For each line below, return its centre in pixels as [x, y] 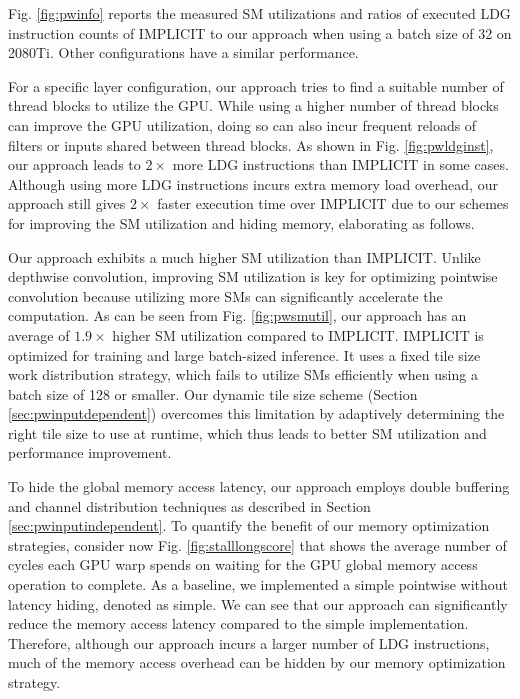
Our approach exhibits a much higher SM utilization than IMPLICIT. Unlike [244, 256]
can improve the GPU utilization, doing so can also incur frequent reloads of [242, 124]
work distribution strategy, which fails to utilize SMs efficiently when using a [243, 374]
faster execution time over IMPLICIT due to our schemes [333, 203]
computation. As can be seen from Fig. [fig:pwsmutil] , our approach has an [237, 315]
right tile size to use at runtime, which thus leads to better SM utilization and [247, 432]
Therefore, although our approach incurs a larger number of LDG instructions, [249, 642]
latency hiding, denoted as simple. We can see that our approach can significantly [258, 603]
